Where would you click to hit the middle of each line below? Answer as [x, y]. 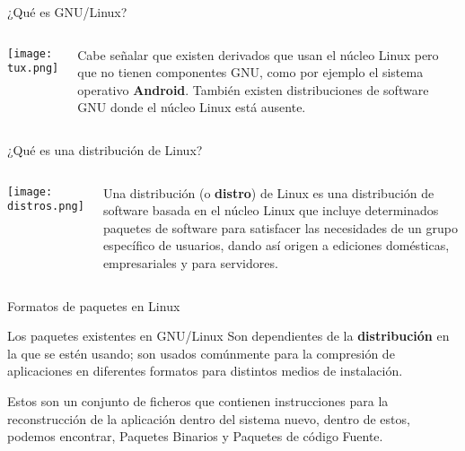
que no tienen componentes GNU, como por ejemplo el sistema [250, 72]
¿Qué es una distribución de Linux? [105, 149]
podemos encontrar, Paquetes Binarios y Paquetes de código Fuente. [195, 436]
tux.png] [33, 69]
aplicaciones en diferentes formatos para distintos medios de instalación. [205, 371]
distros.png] [46, 207]
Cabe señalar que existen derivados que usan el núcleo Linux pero [258, 54]
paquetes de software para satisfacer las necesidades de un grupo [280, 227]
